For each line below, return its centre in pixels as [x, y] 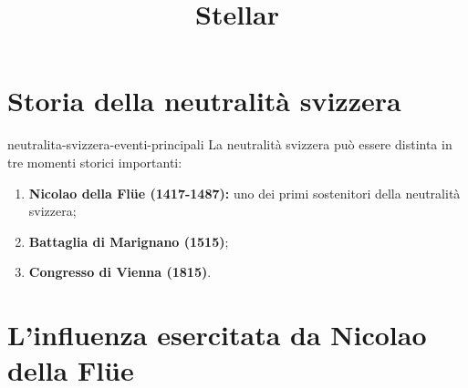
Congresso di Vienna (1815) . [120, 272]
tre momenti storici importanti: [95, 162]
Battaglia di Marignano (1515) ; [129, 241]
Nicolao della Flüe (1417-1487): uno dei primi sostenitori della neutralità [244, 193]
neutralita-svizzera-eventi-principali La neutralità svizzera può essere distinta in [230, 144]
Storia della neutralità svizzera [204, 101]
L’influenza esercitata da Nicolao [217, 335]
